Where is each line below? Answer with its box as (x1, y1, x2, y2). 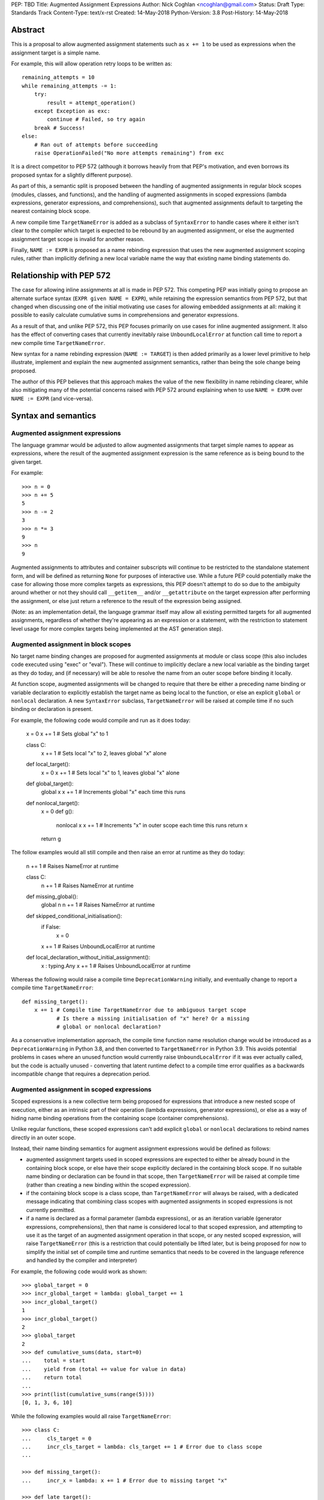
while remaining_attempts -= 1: (22, 82, 117, 89)
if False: (41, 923, 61, 931)
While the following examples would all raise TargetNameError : (11, 1412, 171, 1420)
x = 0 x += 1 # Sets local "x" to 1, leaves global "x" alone (41, 769, 180, 776)
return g (41, 835, 61, 842)
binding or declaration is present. (11, 706, 93, 713)
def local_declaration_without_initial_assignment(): (26, 954, 151, 961)
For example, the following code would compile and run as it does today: (11, 716, 191, 724)
